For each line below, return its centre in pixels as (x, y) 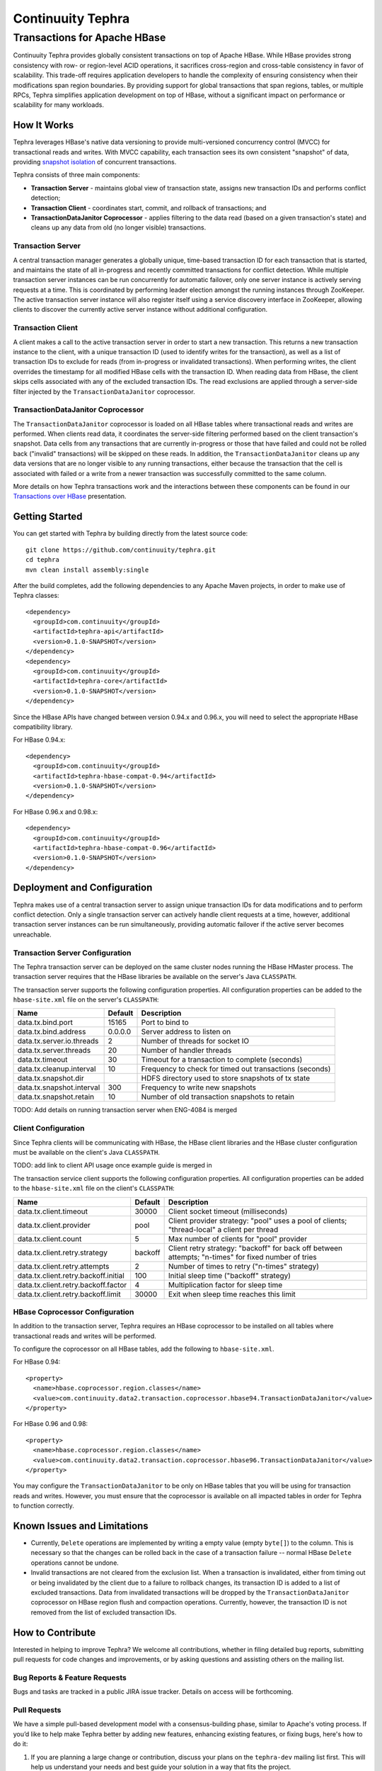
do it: (21, 1744)
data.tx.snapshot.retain (56, 1097)
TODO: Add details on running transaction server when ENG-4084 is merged (125, 1110)
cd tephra (42, 560)
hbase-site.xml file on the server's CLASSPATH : (86, 1000)
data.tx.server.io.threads (58, 1041)
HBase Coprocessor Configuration (74, 1312)
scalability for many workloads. (58, 105)
